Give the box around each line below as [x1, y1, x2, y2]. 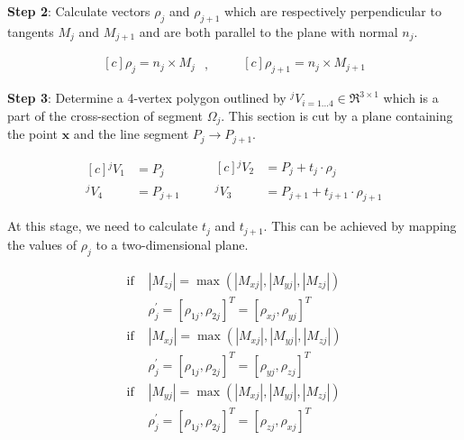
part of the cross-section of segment [7, 105, 203, 124]
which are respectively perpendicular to [223, 2, 441, 20]
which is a [383, 88, 439, 107]
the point [7, 124, 59, 143]
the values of [7, 234, 77, 253]
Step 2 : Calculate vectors [7, 2, 150, 20]
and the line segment [73, 124, 189, 143]
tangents [7, 22, 54, 41]
